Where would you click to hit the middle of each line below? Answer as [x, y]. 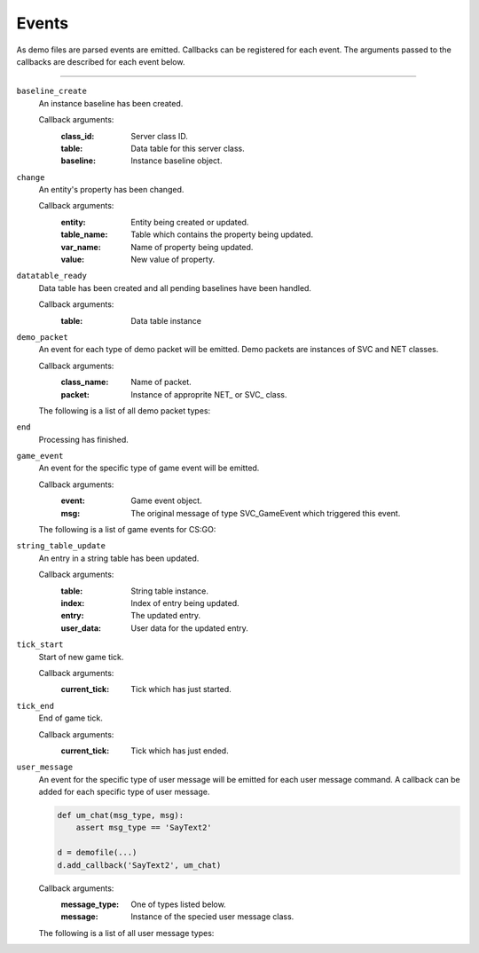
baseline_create [52, 91]
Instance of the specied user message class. [212, 917]
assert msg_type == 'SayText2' [144, 828]
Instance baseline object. [177, 161]
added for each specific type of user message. [124, 792]
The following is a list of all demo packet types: [125, 410]
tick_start [40, 645]
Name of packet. [161, 382]
